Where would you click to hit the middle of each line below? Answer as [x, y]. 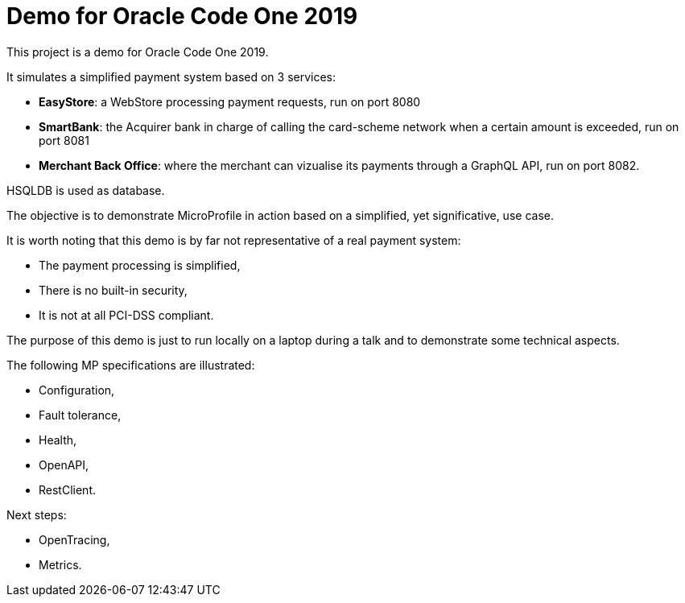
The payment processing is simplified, [140, 265]
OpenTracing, [74, 539]
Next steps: [37, 514]
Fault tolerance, [80, 415]
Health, [58, 440]
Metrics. [60, 564]
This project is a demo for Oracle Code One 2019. [138, 52]
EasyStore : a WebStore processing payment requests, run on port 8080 [230, 101]
